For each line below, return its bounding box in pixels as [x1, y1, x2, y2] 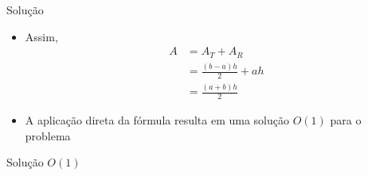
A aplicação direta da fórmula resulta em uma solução [25, 112, 289, 128]
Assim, [25, 28, 58, 44]
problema [25, 127, 71, 143]
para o [330, 112, 362, 128]
